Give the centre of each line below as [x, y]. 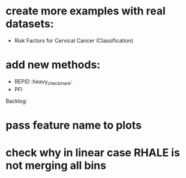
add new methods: [53, 65]
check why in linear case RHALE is [93, 153]
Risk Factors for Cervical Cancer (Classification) [74, 40]
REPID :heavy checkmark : [43, 82]
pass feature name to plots [74, 125]
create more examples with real [86, 11]
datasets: [30, 24]
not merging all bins [56, 166]
